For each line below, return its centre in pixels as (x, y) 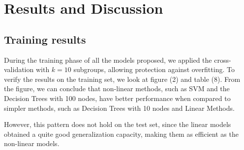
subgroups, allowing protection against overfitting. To (154, 69)
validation (19, 69)
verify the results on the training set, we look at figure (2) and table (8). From (122, 79)
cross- (223, 60)
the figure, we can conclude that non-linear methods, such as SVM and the (117, 88)
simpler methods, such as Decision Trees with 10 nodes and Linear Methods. (119, 108)
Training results (45, 39)
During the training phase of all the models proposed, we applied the (108, 60)
